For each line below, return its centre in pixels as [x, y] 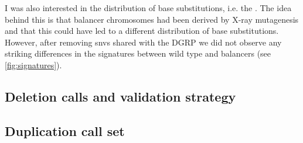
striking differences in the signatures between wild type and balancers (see [138, 53]
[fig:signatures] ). [33, 64]
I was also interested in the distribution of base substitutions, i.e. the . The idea [148, 8]
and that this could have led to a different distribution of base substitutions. [142, 31]
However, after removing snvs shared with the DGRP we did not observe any [143, 42]
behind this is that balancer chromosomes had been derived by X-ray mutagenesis [152, 19]
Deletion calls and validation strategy [120, 96]
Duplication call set [65, 130]
